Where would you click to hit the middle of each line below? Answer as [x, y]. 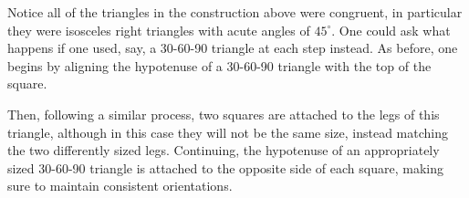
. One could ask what [391, 30]
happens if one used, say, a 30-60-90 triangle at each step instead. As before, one [233, 48]
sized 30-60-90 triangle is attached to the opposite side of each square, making [225, 167]
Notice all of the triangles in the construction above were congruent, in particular [235, 12]
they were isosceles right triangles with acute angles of [159, 30]
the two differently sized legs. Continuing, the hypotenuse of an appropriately [224, 150]
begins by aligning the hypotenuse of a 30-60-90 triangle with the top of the [219, 65]
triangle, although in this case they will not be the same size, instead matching [228, 132]
